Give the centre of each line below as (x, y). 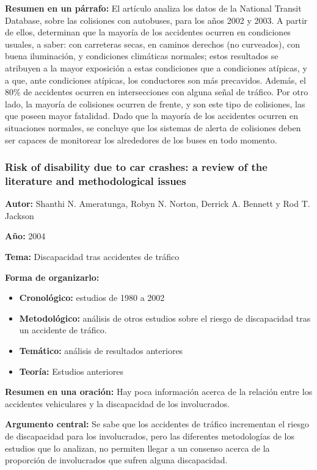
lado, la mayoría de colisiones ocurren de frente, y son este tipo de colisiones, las (155, 103)
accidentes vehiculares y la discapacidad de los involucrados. (117, 403)
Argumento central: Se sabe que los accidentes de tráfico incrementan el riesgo (157, 424)
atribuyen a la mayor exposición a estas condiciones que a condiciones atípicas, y (156, 67)
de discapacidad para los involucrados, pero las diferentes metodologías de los (150, 436)
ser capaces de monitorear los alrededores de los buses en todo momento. (141, 139)
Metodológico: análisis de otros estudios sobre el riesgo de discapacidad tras (165, 318)
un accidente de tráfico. (63, 330)
